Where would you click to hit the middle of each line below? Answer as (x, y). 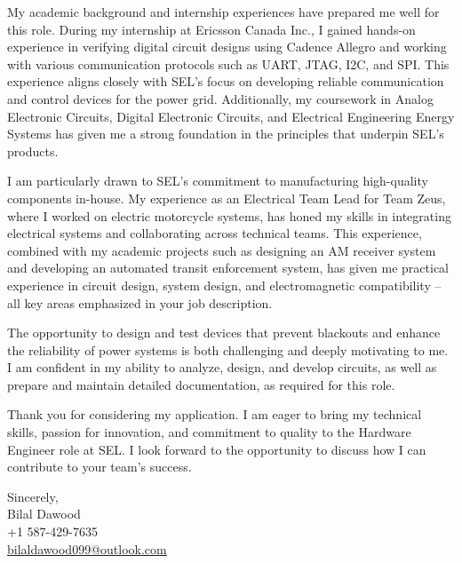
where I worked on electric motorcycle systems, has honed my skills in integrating (229, 215)
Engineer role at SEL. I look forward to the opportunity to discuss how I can (217, 449)
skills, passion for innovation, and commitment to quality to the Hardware (209, 432)
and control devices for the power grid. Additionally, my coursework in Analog (220, 98)
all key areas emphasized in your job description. (140, 302)
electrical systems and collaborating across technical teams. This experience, (215, 233)
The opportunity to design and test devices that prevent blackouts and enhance (224, 333)
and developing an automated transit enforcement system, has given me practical (228, 268)
